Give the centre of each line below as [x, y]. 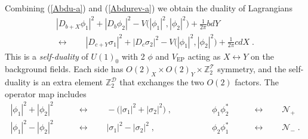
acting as [204, 56]
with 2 [133, 56]
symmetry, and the [252, 69]
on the [262, 56]
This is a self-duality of [47, 56]
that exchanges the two [162, 82]
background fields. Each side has [64, 69]
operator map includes [46, 93]
